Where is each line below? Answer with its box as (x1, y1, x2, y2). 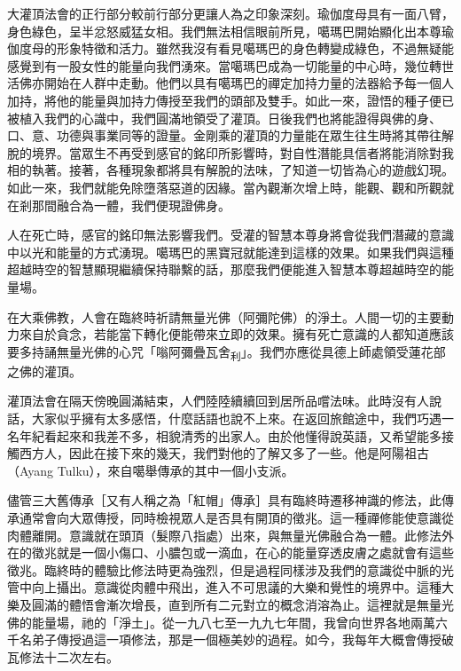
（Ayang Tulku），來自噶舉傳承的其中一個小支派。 (7, 461, 294, 479)
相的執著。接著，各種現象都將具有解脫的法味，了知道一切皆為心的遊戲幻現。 (7, 161, 454, 179)
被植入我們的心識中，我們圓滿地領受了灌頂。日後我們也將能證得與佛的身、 (7, 108, 441, 127)
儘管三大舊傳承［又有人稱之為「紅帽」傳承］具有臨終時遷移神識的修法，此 (7, 491, 441, 509)
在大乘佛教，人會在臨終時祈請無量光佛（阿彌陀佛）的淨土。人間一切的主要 (7, 307, 441, 326)
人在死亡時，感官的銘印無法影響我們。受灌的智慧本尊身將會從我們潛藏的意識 (7, 225, 454, 244)
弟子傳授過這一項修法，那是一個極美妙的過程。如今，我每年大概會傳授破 (31, 630, 454, 649)
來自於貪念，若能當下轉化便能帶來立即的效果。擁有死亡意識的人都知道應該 (19, 325, 454, 343)
